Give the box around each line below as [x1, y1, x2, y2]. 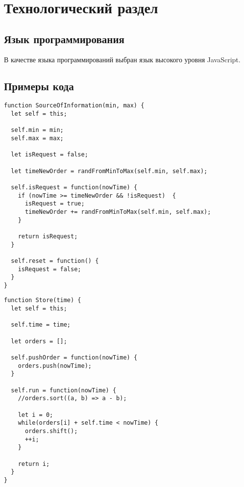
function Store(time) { [4, 297, 81, 304]
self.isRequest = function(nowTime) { [11, 183, 138, 191]
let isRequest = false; [11, 151, 88, 158]
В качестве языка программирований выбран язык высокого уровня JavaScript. [4, 54, 241, 64]
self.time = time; [11, 321, 71, 329]
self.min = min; [11, 127, 64, 134]
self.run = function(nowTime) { [11, 386, 117, 394]
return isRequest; [18, 232, 78, 240]
